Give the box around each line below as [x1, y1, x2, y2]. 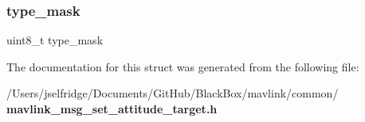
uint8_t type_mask [6, 32, 104, 48]
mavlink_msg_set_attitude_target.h [6, 101, 218, 116]
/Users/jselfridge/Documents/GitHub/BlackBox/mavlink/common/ [6, 85, 339, 101]
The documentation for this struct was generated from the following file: [6, 58, 359, 74]
